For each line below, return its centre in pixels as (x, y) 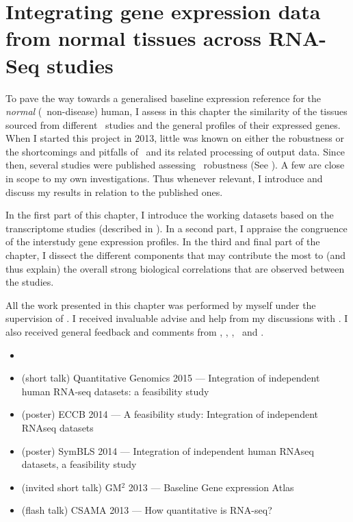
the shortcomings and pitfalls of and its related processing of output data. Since (175, 151)
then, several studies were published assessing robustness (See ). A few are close (175, 165)
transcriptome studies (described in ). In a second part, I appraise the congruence (176, 228)
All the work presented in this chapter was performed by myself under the (161, 304)
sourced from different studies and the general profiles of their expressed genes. (173, 124)
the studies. (30, 282)
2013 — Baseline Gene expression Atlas (211, 487)
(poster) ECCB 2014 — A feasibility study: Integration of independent (170, 414)
